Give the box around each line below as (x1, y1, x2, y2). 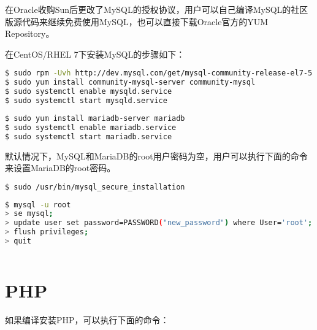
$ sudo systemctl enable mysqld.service (5, 87, 172, 96)
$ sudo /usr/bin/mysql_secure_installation (5, 182, 185, 191)
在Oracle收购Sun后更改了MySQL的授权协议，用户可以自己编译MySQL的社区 (5, 3, 308, 15)
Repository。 (5, 27, 55, 40)
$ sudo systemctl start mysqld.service (5, 96, 167, 105)
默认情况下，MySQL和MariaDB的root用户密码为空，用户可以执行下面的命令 (5, 149, 308, 162)
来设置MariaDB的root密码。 (5, 161, 116, 174)
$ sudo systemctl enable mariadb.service (5, 123, 177, 132)
